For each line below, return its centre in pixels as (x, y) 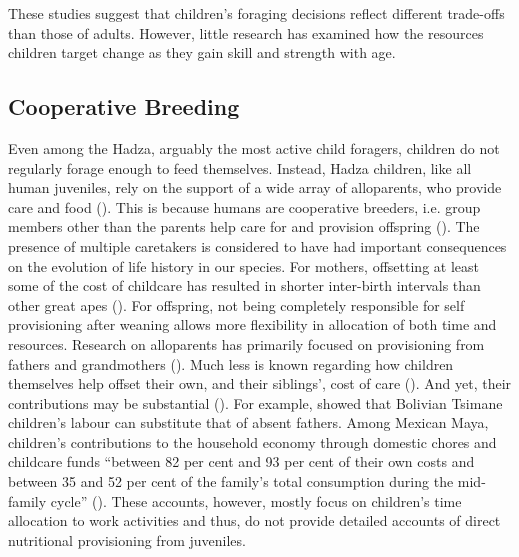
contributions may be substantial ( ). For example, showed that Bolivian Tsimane (255, 402)
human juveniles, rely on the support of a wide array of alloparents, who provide (255, 187)
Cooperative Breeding (124, 106)
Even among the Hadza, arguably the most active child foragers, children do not (254, 147)
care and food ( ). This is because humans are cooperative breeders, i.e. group (244, 206)
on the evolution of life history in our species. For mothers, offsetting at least (243, 265)
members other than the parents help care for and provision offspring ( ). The (244, 226)
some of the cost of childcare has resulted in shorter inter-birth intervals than (244, 285)
